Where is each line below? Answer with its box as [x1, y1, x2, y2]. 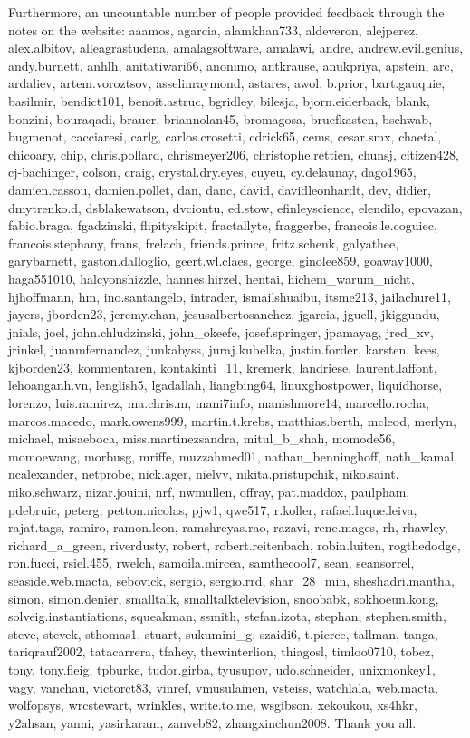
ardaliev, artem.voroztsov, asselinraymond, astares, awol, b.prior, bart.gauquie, [8, 73, 446, 92]
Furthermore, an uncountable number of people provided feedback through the [8, 3, 445, 21]
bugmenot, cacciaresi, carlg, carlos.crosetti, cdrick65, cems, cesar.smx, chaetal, [8, 127, 442, 146]
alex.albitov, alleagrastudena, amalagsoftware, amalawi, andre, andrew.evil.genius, [8, 38, 464, 57]
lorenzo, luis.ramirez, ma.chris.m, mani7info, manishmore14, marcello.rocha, [8, 393, 429, 413]
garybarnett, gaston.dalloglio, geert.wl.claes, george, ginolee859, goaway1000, [8, 251, 433, 270]
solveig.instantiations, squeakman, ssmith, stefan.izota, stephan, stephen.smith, [8, 607, 446, 626]
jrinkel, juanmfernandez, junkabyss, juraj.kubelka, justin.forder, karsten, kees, [8, 340, 440, 359]
